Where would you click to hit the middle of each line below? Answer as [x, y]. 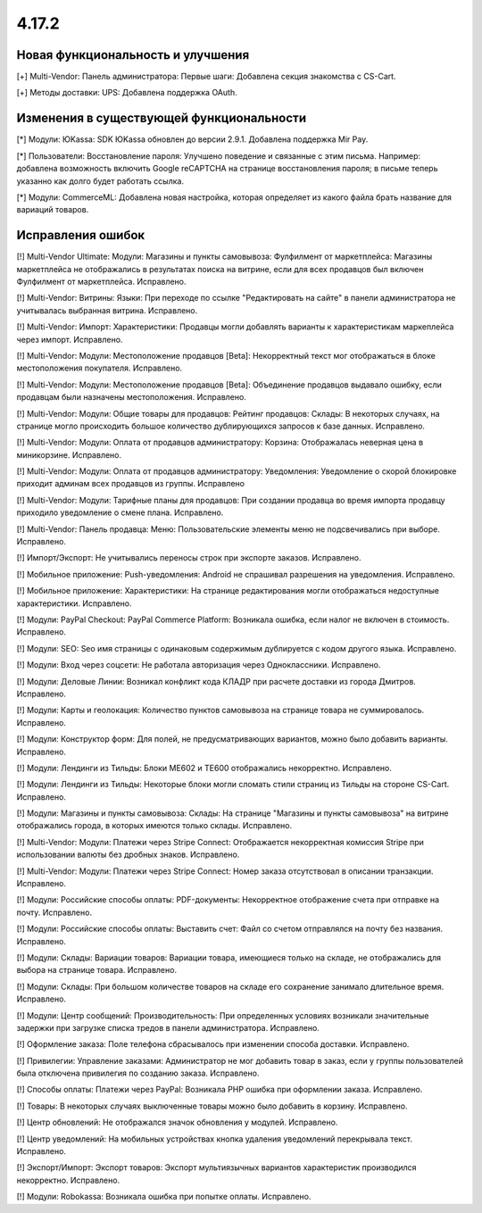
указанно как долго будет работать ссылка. [100, 181]
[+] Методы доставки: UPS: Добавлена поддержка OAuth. [127, 93]
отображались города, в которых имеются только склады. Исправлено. [154, 826]
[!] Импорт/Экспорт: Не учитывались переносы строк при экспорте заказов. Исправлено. [189, 558]
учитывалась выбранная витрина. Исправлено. [107, 310]
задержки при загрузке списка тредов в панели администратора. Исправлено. [168, 1027]
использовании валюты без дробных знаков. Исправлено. [128, 855]
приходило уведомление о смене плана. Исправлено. [120, 512]
